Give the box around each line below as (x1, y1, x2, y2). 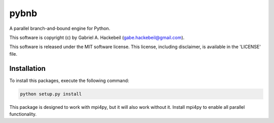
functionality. (9, 111, 37, 117)
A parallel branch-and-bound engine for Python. (9, 25, 111, 31)
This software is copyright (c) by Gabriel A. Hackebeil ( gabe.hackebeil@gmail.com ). (9, 34, 185, 40)
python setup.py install (20, 91, 82, 97)
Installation (9, 64, 46, 73)
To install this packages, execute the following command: (9, 77, 129, 84)
